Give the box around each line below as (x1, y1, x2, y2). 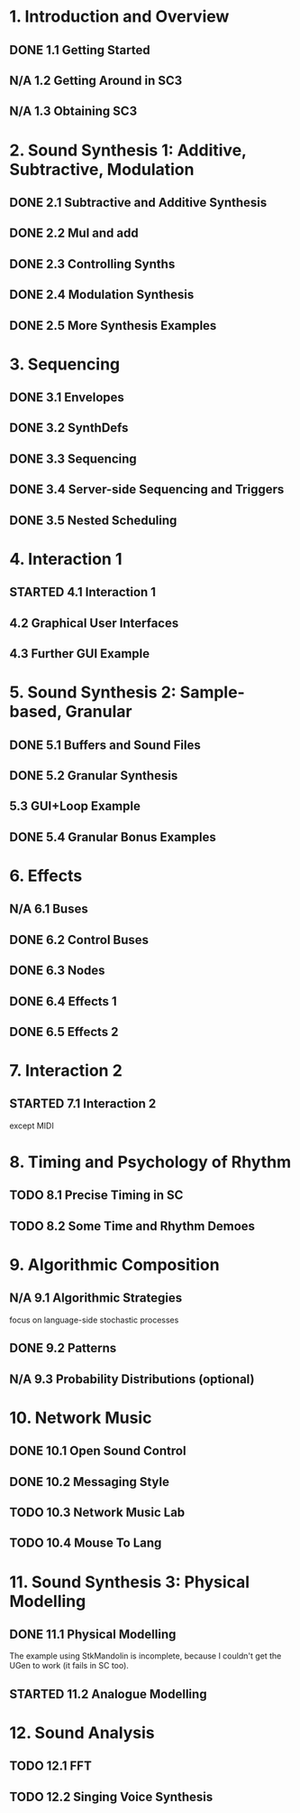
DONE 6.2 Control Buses (9, 932, 150, 948)
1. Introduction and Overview (9, 6, 230, 27)
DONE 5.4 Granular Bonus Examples (9, 829, 216, 845)
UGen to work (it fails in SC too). (9, 1660, 129, 1671)
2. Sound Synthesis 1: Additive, (9, 140, 247, 160)
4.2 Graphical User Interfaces (9, 615, 179, 631)
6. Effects (9, 865, 83, 886)
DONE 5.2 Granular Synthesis (9, 768, 178, 783)
